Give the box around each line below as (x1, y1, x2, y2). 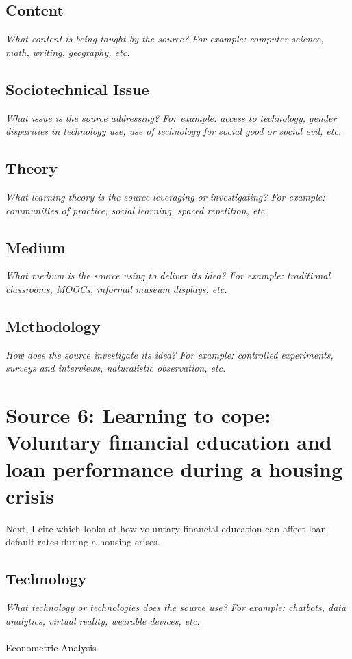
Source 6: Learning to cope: (5, 401, 271, 429)
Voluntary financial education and (5, 428, 332, 456)
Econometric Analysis (5, 640, 97, 654)
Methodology (5, 315, 101, 336)
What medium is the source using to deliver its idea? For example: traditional (5, 268, 331, 283)
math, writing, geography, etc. (5, 44, 130, 59)
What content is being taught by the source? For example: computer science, (5, 31, 324, 46)
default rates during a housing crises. (5, 534, 160, 549)
